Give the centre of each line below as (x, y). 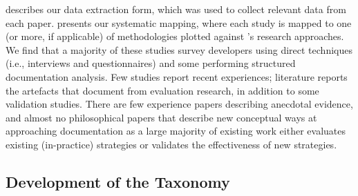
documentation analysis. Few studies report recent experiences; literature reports (177, 76)
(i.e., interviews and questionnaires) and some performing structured (151, 63)
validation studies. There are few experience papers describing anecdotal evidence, (179, 104)
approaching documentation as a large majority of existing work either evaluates (176, 131)
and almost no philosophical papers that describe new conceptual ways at (161, 117)
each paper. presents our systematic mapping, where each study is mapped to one (179, 22)
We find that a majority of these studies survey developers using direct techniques (179, 49)
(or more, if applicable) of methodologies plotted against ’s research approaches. (175, 36)
